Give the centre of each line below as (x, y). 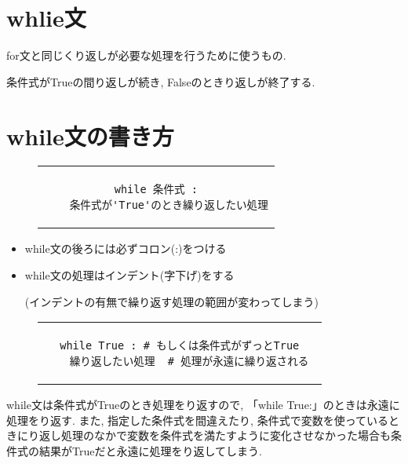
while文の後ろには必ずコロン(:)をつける (126, 248)
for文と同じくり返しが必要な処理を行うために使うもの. (146, 55)
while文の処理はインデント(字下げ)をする (129, 275)
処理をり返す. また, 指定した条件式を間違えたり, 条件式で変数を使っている (197, 420)
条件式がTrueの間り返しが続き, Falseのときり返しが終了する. (161, 81)
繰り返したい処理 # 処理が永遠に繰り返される (189, 362)
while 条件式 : (156, 190)
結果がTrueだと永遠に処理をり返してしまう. (150, 451)
